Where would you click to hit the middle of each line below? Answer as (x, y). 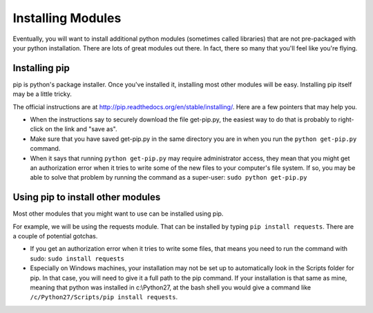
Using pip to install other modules (87, 197)
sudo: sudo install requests (77, 258)
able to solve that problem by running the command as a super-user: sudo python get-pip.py (169, 178)
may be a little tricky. (42, 94)
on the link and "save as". (81, 129)
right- (346, 120)
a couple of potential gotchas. (55, 236)
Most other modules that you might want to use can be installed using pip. (118, 214)
